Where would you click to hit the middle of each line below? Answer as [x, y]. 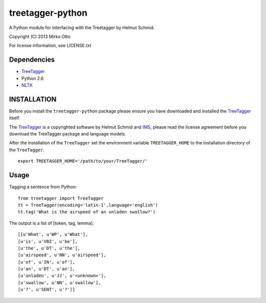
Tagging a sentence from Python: [43, 187]
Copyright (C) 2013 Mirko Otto [40, 36]
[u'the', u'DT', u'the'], [49, 248]
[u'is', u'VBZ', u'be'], [48, 241]
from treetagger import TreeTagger [61, 198]
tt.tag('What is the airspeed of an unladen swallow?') [87, 212]
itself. [15, 118]
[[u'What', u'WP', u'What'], [53, 235]
